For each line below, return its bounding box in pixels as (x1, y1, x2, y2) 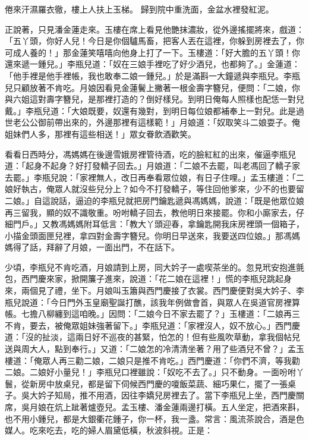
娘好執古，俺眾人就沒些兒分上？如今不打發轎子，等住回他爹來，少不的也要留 (5, 183, 304, 195)
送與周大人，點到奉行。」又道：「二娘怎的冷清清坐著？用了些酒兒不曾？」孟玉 (5, 342, 304, 355)
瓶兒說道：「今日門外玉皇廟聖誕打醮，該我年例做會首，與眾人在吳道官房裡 (5, 296, 292, 308)
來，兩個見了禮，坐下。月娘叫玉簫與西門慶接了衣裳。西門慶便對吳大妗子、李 (5, 284, 304, 297)
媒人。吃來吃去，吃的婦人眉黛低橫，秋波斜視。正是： (5, 424, 213, 436)
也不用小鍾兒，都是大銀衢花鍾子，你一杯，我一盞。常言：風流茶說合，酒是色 (5, 412, 304, 425)
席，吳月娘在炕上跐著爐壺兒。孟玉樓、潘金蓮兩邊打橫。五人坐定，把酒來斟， (5, 401, 304, 413)
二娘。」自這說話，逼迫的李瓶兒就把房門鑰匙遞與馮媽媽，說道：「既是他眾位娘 (5, 194, 304, 206)
